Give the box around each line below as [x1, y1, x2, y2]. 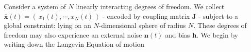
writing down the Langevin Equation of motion [4, 39, 145, 49]
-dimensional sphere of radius [99, 20, 186, 30]
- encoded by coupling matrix [102, 11, 190, 21]
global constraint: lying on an [4, 20, 91, 30]
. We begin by [196, 29, 238, 39]
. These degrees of [193, 20, 247, 30]
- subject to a [198, 11, 238, 21]
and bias [165, 29, 190, 39]
